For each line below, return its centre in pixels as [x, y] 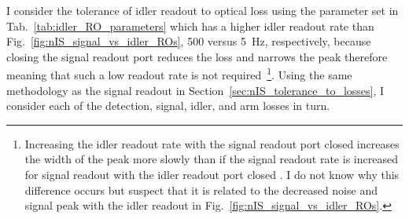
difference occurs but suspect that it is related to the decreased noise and [201, 190]
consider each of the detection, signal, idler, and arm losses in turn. [168, 106]
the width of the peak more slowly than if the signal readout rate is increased [211, 159]
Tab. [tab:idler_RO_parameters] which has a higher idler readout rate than [190, 26]
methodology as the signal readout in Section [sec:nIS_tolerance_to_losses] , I [195, 90]
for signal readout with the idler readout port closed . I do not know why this [212, 174]
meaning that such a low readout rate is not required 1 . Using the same [179, 74]
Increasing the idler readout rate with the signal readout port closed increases [212, 143]
